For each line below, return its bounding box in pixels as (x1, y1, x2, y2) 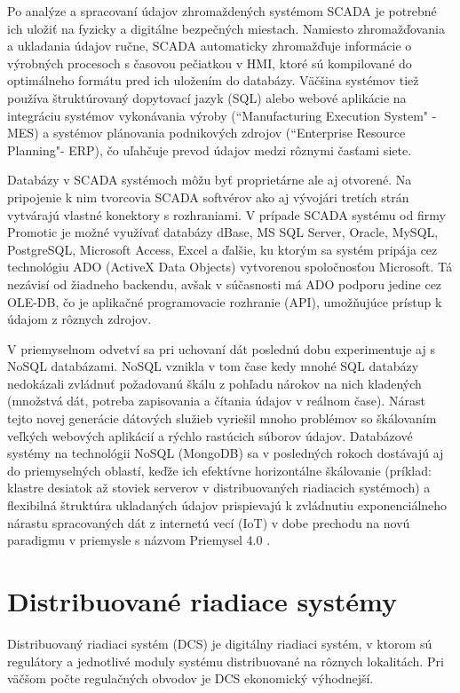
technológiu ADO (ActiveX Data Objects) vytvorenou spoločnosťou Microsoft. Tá (7, 257, 453, 276)
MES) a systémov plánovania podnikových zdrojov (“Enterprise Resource (7, 123, 406, 142)
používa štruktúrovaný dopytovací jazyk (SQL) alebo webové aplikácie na (7, 88, 407, 106)
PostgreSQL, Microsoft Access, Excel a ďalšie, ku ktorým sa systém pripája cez (7, 240, 438, 258)
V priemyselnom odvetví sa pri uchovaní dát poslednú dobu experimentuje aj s (7, 339, 435, 358)
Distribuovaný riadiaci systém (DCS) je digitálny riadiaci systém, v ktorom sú (7, 634, 432, 652)
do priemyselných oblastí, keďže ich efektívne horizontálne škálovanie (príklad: (7, 461, 432, 479)
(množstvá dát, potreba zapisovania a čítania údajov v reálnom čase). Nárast (7, 391, 425, 410)
